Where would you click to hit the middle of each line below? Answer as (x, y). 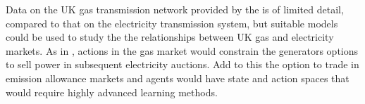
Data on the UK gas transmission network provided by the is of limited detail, (175, 9)
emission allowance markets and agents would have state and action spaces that (178, 78)
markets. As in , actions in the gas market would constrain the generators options (182, 50)
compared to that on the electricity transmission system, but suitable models (172, 23)
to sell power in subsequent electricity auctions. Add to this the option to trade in (182, 64)
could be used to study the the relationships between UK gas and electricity (170, 37)
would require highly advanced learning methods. (112, 92)
